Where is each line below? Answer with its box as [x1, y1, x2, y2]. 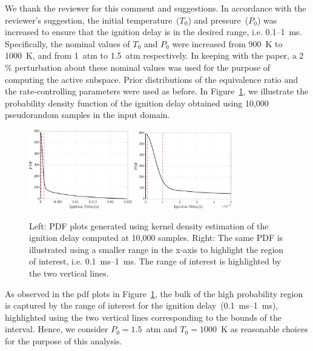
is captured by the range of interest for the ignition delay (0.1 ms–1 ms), [5, 299, 278, 312]
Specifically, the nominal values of [5, 37, 130, 50]
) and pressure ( [188, 13, 249, 26]
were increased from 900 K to [172, 37, 283, 50]
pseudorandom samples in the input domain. [5, 108, 170, 121]
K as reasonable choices [220, 323, 308, 335]
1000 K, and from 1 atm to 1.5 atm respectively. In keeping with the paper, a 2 [5, 49, 304, 62]
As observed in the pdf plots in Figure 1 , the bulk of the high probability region [5, 287, 303, 300]
